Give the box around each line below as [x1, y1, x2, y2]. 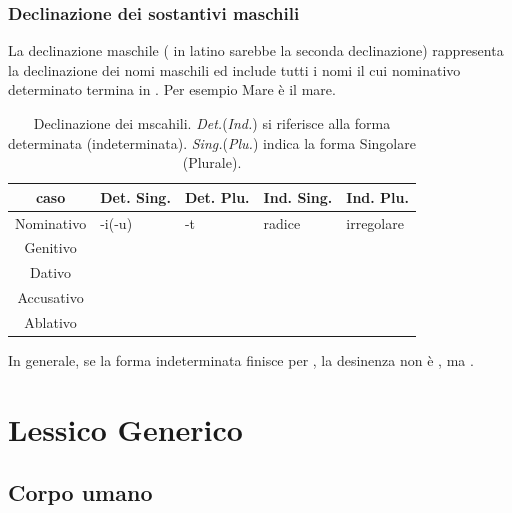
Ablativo [24, 312, 77, 332]
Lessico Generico [8, 408, 243, 449]
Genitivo [24, 237, 77, 258]
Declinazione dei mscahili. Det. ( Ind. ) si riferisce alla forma [33, 113, 391, 133]
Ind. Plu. [346, 186, 409, 207]
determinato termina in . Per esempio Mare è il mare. [8, 79, 336, 100]
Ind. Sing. [263, 186, 333, 207]
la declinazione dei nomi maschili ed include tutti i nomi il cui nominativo [8, 59, 461, 80]
